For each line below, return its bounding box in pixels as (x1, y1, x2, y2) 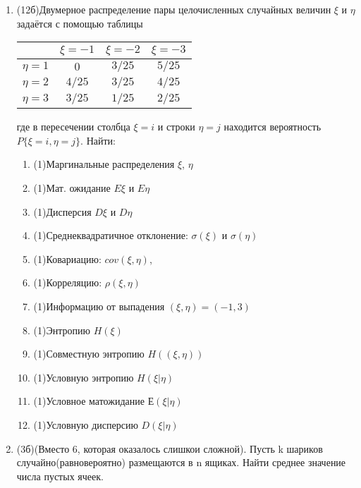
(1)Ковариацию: (33, 251, 102, 266)
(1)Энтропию (33, 322, 90, 337)
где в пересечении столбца (16, 119, 130, 134)
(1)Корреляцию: (33, 275, 102, 290)
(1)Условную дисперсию (33, 417, 138, 432)
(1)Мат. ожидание (33, 180, 111, 195)
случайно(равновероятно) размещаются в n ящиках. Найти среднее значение (16, 455, 346, 470)
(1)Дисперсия (33, 204, 92, 219)
